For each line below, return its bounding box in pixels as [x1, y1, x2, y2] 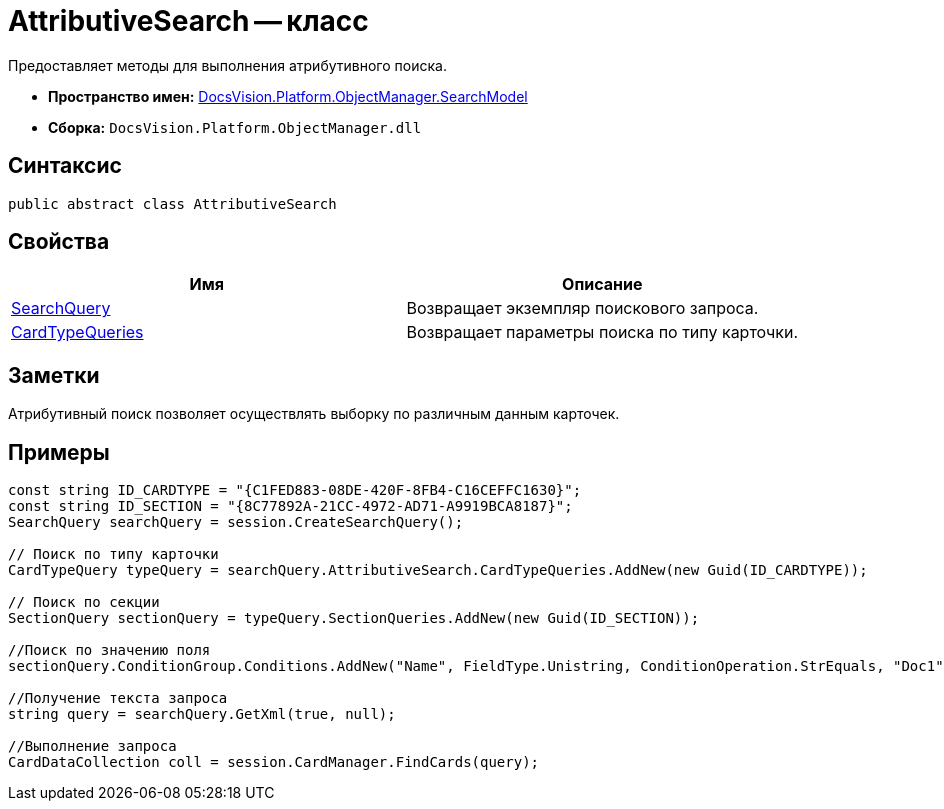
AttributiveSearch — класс [8, 4, 369, 38]
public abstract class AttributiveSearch [8, 195, 337, 212]
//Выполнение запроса [8, 738, 177, 755]
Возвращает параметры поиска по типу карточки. [406, 322, 799, 343]
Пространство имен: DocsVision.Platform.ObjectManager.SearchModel [48, 87, 528, 105]
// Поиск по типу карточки [8, 546, 219, 563]
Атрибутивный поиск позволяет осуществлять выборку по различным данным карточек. [8, 405, 620, 423]
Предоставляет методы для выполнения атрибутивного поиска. [8, 56, 447, 74]
